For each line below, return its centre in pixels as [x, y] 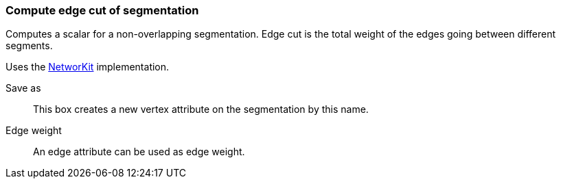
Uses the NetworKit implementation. [88, 67]
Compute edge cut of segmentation [102, 10]
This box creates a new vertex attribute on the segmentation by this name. [201, 109]
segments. [29, 46]
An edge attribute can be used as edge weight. [139, 152]
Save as [23, 88]
